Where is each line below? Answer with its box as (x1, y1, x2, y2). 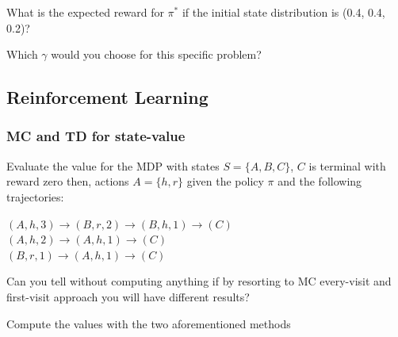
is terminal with (308, 157, 386, 174)
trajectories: (6, 188, 64, 205)
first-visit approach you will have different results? (6, 288, 250, 304)
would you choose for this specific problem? (51, 46, 262, 63)
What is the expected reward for (6, 4, 164, 20)
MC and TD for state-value (6, 126, 186, 146)
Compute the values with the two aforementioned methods (6, 315, 291, 331)
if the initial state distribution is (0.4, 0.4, (182, 4, 385, 20)
